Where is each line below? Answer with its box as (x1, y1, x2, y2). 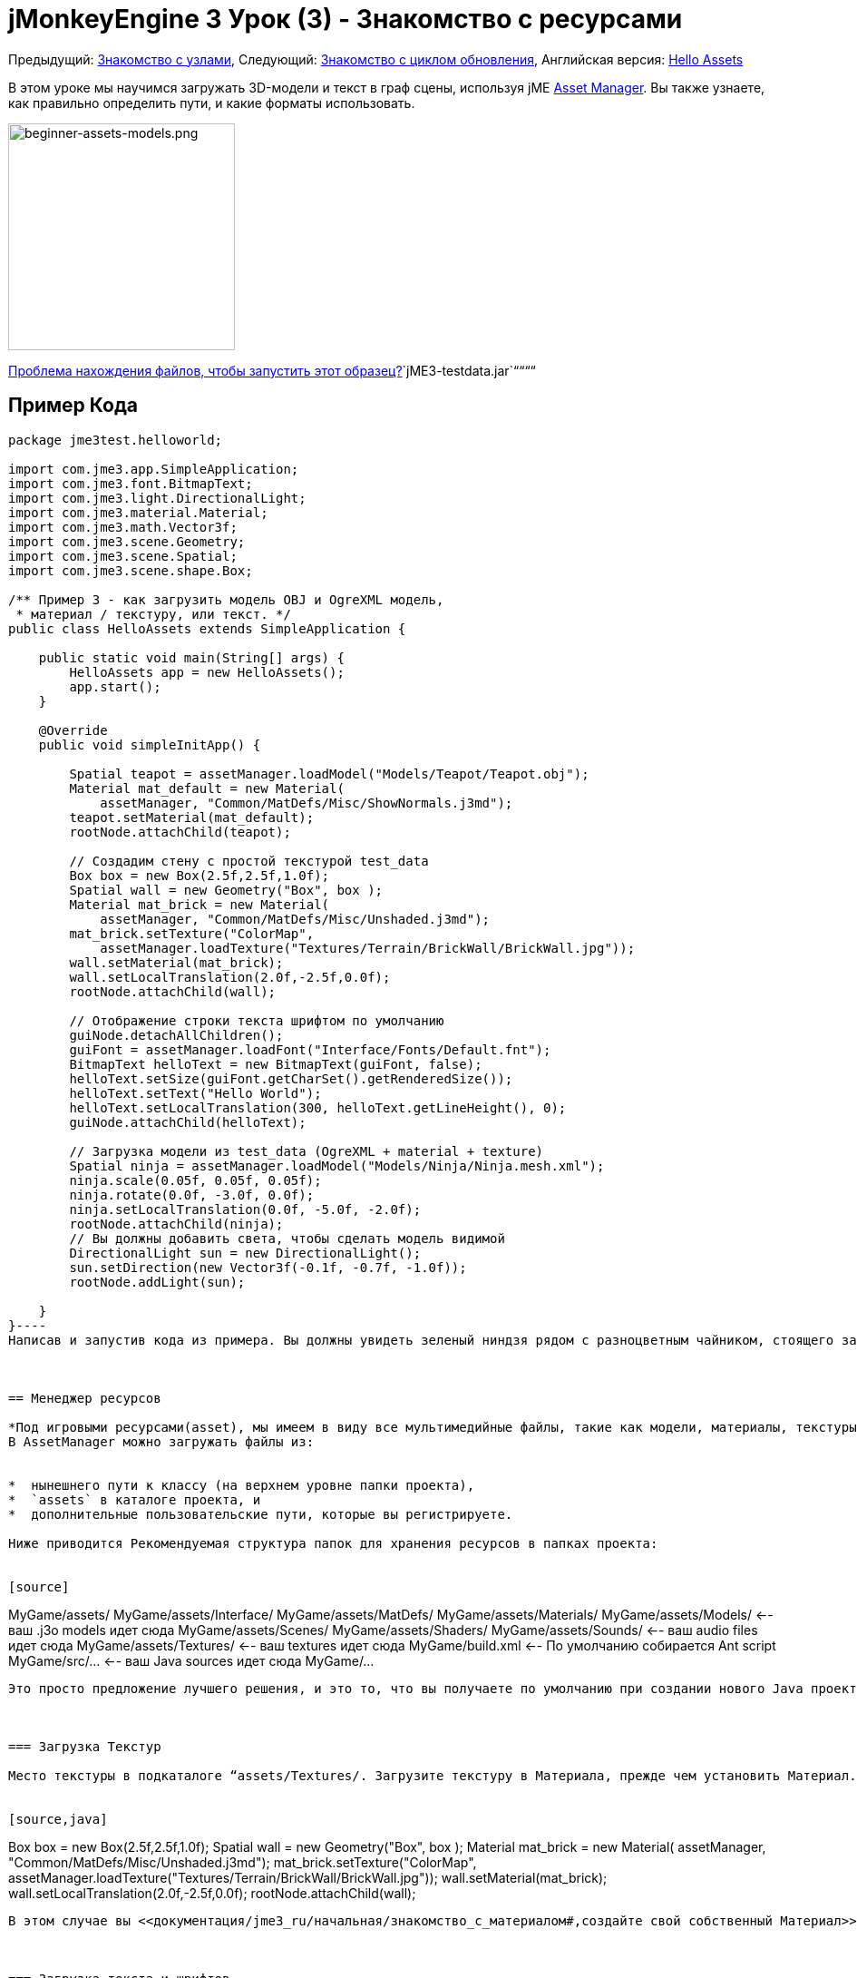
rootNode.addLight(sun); (69, 1274, 246, 1289)
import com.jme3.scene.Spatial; (8, 548, 238, 563)
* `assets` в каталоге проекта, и (8, 1492, 261, 1507)
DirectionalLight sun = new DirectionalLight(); (69, 1245, 422, 1260)
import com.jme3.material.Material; (8, 504, 268, 520)
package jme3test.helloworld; (8, 432, 223, 447)
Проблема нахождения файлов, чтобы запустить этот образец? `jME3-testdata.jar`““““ (8, 362, 536, 378)
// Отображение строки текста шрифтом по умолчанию (69, 1013, 444, 1028)
